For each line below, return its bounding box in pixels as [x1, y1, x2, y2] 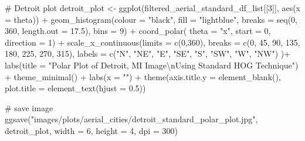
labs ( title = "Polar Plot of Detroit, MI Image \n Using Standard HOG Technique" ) [5, 59, 299, 71]
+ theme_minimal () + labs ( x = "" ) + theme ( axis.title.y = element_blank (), [5, 70, 281, 82]
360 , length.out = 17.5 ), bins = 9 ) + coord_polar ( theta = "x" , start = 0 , [5, 25, 271, 37]
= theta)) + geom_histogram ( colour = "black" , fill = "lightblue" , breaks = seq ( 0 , [5, 13, 298, 25]
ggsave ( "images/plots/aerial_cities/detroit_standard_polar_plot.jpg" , [5, 113, 258, 125]
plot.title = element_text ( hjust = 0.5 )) [5, 82, 146, 94]
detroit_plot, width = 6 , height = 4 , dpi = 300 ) [5, 124, 178, 136]
